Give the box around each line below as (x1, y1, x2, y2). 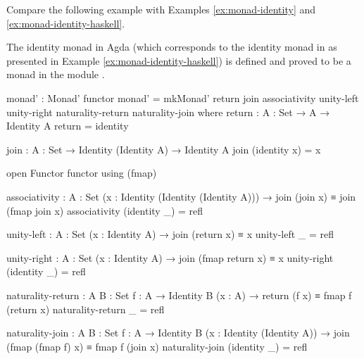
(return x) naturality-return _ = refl (6, 301, 165, 316)
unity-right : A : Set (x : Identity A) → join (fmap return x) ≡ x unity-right (6, 250, 334, 265)
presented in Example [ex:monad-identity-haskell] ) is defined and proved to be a (6, 53, 351, 68)
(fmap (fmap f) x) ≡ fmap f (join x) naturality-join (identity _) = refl (6, 339, 308, 353)
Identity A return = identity (6, 118, 129, 133)
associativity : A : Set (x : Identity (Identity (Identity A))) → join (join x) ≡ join (6, 189, 356, 203)
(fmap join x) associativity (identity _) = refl (6, 203, 203, 218)
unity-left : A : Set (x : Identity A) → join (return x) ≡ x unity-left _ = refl (6, 227, 334, 241)
